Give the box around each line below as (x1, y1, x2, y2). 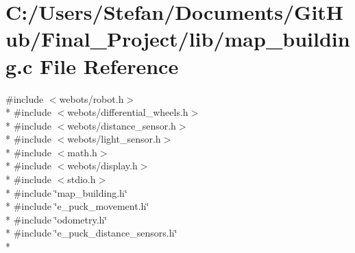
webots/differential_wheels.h (67, 105, 188, 119)
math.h (67, 145, 97, 159)
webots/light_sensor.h (67, 132, 161, 146)
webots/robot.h (59, 91, 124, 106)
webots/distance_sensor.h (67, 118, 176, 132)
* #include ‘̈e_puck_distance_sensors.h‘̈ (5, 226, 177, 240)
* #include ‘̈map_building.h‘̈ (5, 185, 127, 200)
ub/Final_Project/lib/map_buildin (5, 25, 350, 53)
